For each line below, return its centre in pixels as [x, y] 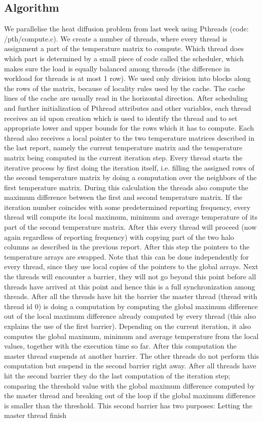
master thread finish [35, 415]
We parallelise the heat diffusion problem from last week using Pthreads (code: [126, 29]
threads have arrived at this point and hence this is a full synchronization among [130, 286]
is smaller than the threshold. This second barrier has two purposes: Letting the [128, 405]
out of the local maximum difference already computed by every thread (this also [130, 316]
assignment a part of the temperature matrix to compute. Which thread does [124, 48]
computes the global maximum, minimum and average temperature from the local [131, 336]
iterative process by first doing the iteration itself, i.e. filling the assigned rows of [129, 167]
